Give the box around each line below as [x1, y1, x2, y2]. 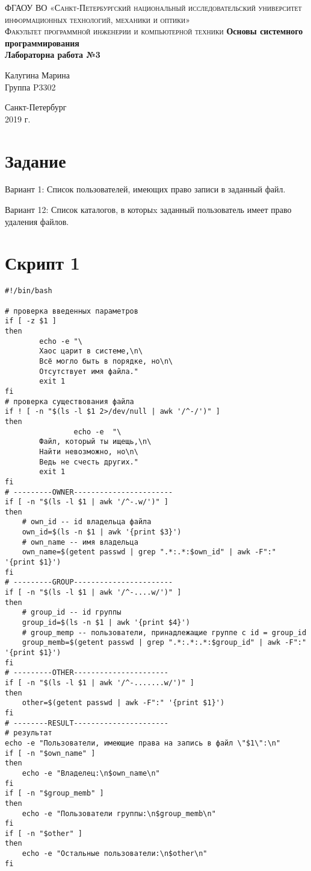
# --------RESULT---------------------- [5, 718, 169, 727]
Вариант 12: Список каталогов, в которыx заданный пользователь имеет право [5, 203, 292, 216]
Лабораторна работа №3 [5, 48, 100, 61]
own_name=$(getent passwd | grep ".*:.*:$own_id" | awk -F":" [22, 548, 277, 557]
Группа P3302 [5, 80, 56, 93]
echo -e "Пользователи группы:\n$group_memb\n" [22, 809, 216, 818]
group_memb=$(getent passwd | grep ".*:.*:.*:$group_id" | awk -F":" [22, 638, 307, 647]
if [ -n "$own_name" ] [5, 749, 96, 758]
